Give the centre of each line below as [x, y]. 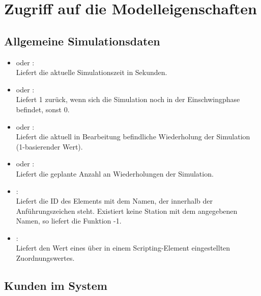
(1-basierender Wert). [49, 146]
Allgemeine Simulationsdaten [82, 41]
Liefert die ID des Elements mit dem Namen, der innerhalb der [114, 201]
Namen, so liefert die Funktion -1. [69, 221]
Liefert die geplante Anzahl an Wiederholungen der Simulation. [115, 173]
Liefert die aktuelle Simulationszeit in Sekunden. [92, 72]
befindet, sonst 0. [43, 109]
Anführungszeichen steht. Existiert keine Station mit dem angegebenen [127, 211]
